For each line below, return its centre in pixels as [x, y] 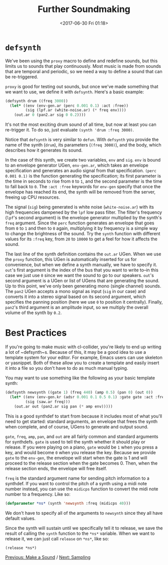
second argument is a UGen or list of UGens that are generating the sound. [82, 281]
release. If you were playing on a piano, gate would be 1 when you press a [81, 447]
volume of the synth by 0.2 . [33, 313]
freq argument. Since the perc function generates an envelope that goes [80, 223]
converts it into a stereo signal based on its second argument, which [75, 297]
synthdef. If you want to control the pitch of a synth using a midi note [76, 483]
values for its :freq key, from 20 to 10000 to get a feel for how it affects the [81, 239]
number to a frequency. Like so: [38, 494]
